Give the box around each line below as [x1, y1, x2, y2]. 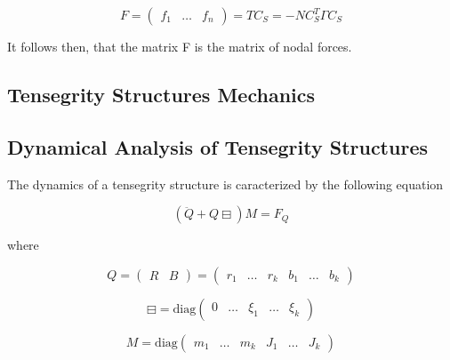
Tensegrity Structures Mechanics [7, 80, 316, 108]
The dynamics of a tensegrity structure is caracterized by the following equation [7, 174, 444, 193]
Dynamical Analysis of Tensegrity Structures [7, 132, 428, 160]
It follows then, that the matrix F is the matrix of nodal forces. [7, 37, 352, 55]
